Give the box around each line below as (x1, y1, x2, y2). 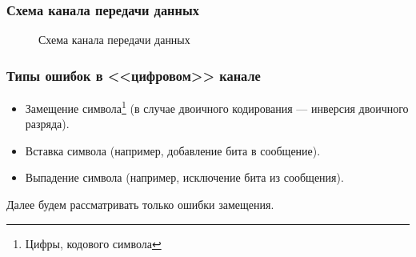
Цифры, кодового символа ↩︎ (25, 235, 162, 251)
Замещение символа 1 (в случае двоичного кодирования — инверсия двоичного (25, 98, 409, 116)
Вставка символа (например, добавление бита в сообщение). (25, 142, 321, 159)
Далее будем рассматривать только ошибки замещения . (6, 196, 274, 213)
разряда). (25, 115, 70, 132)
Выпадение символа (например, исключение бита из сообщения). (25, 169, 344, 186)
